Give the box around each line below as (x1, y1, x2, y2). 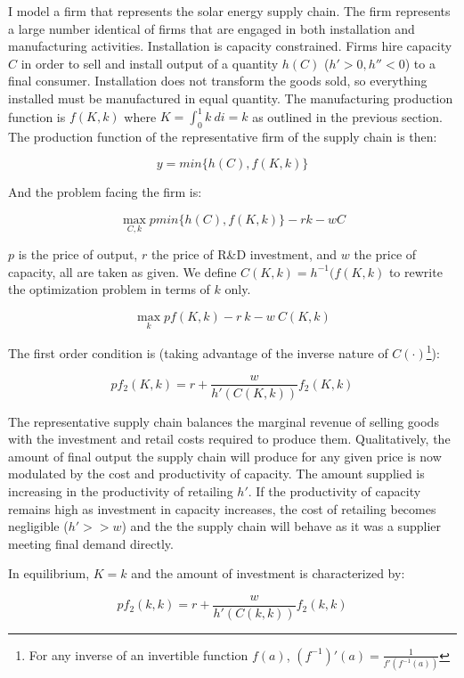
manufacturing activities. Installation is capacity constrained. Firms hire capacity (8, 37, 452, 55)
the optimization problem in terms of (8, 280, 210, 298)
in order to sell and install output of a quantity (20, 53, 279, 72)
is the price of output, (18, 245, 138, 264)
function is (8, 107, 66, 126)
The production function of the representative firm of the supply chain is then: (8, 127, 437, 145)
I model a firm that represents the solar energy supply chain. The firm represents (8, 2, 451, 20)
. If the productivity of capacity (248, 481, 421, 500)
